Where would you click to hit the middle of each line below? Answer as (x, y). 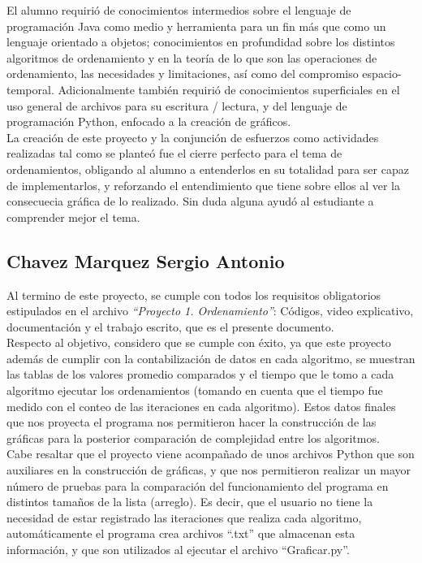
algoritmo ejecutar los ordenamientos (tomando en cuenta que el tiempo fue (195, 390)
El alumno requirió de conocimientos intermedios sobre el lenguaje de (179, 10)
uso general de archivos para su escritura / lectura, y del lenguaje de (177, 105)
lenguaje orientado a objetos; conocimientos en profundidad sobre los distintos (201, 42)
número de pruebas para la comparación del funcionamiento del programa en (198, 485)
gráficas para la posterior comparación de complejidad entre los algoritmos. (193, 437)
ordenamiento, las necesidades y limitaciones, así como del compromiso (183, 74)
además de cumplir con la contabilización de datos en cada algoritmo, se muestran (211, 358)
